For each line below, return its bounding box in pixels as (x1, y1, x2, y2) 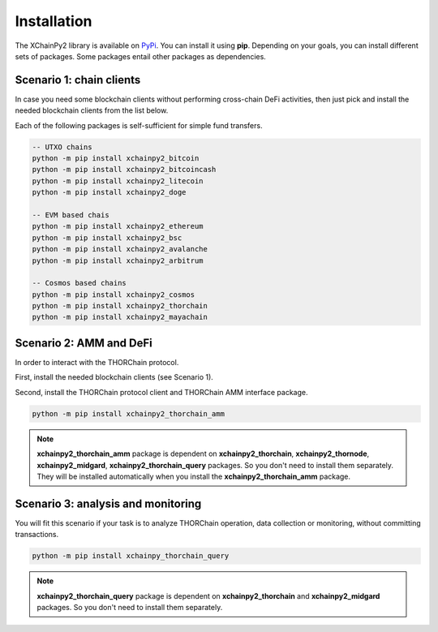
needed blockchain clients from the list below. (15, 105, 169, 115)
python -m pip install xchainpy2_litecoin (32, 176, 204, 186)
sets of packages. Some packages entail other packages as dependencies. (15, 51, 267, 61)
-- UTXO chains (32, 142, 92, 152)
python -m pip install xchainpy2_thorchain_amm (32, 409, 225, 418)
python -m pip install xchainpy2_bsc (32, 233, 182, 243)
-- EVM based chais (32, 210, 109, 219)
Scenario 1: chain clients (15, 73, 141, 87)
